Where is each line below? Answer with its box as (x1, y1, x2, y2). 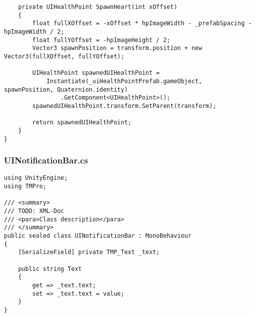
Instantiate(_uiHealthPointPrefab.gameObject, (46, 77, 202, 85)
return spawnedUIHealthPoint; (32, 119, 131, 126)
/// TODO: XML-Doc (4, 208, 64, 214)
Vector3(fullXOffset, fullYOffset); (4, 53, 125, 60)
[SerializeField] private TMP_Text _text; (18, 249, 160, 256)
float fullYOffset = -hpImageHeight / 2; (32, 36, 170, 44)
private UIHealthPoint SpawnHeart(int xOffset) (18, 3, 177, 10)
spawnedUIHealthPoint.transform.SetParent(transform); (32, 102, 216, 109)
